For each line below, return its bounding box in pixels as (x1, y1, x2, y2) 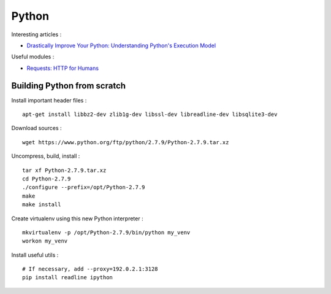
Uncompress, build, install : (11, 152, 80, 160)
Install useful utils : (11, 251, 59, 258)
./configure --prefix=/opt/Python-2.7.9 (22, 184, 145, 191)
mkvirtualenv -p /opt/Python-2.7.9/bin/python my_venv (22, 229, 191, 236)
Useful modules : (11, 53, 55, 61)
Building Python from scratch (11, 80, 126, 91)
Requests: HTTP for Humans (26, 64, 99, 72)
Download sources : (11, 125, 62, 132)
